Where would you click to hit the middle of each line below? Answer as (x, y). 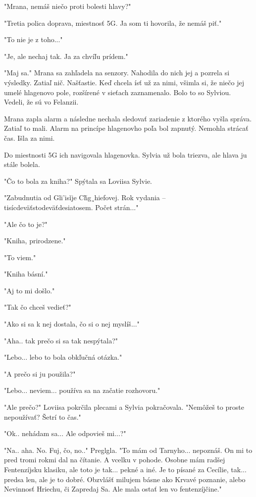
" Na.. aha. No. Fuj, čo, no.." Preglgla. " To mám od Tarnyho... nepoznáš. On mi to (128, 450)
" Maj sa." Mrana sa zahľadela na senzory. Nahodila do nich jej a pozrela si (117, 73)
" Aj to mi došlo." (29, 290)
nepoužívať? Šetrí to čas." (43, 416)
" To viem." (20, 257)
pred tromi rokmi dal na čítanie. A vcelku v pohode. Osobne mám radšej (115, 460)
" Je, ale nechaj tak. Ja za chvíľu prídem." (66, 56)
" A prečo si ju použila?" (40, 373)
